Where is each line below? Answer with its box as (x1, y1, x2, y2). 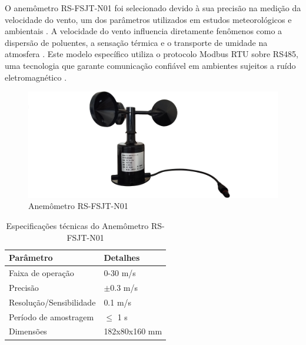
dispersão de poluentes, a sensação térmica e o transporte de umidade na (5, 36, 268, 48)
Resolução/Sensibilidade (9, 296, 96, 308)
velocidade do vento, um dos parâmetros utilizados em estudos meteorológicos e (5, 13, 292, 25)
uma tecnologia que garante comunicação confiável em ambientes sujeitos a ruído (5, 59, 296, 71)
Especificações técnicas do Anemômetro (6, 220, 149, 232)
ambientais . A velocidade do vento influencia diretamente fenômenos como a (5, 25, 282, 37)
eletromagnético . (5, 71, 67, 83)
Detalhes (104, 251, 140, 264)
